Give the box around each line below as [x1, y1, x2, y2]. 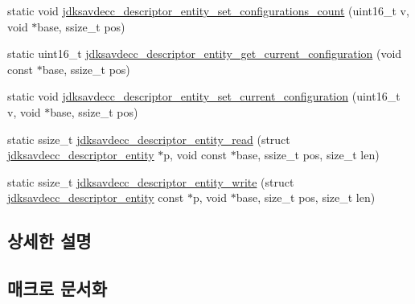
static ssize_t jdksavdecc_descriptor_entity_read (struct [7, 130, 290, 147]
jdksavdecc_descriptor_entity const [7, 189, 184, 206]
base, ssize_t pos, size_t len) [236, 146, 380, 163]
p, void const [163, 146, 227, 163]
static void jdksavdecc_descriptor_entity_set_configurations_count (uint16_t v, [7, 2, 409, 18]
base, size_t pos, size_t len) [236, 189, 376, 206]
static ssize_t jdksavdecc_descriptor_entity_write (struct [7, 173, 294, 190]
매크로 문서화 [7, 276, 107, 301]
